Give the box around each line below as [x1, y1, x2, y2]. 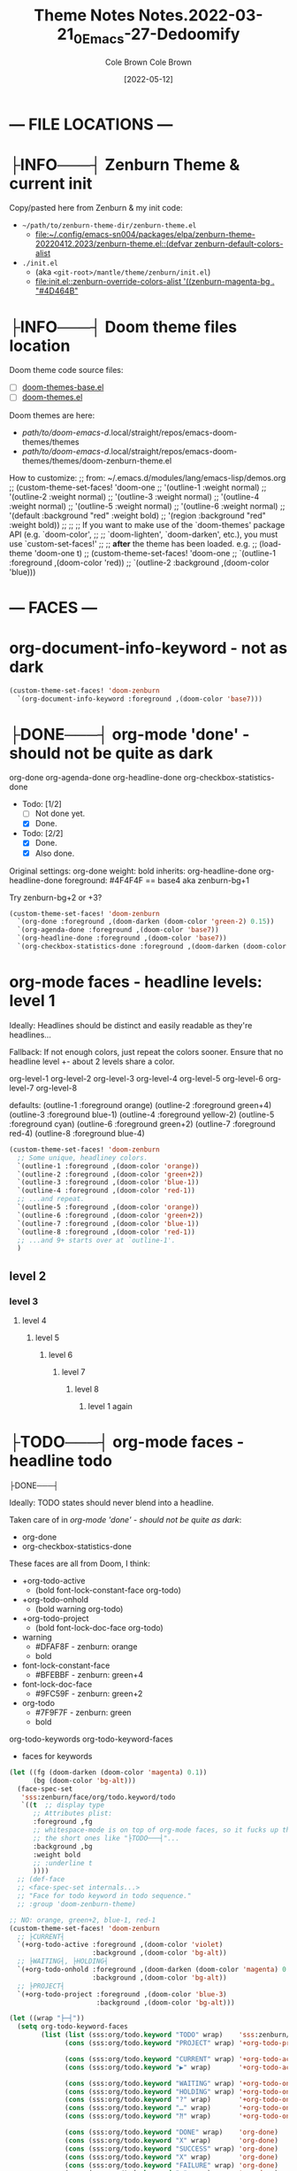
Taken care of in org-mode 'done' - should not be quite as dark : [9, 1514, 242, 1524]
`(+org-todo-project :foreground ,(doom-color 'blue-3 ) [17, 1989, 227, 1998]
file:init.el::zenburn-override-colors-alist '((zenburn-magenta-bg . [34, 276, 275, 287]
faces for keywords [21, 1750, 93, 1761]
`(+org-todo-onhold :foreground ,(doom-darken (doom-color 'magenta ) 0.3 [17, 1966, 294, 1974]
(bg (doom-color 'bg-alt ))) [32, 1776, 137, 1785]
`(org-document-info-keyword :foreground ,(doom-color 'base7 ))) [17, 694, 263, 703]
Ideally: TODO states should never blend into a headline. [9, 1497, 214, 1508]
